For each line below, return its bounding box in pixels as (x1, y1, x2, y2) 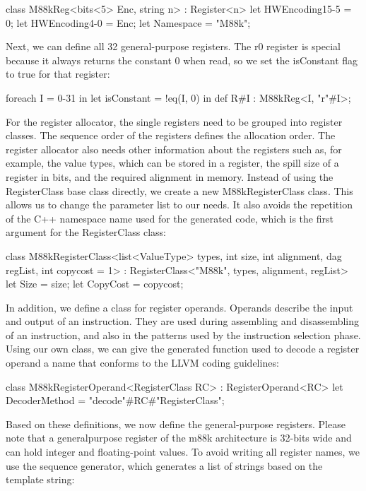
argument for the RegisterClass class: (6, 225, 166, 239)
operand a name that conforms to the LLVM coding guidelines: (6, 355, 279, 370)
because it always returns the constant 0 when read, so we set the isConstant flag (6, 52, 358, 67)
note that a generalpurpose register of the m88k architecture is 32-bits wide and (6, 430, 352, 445)
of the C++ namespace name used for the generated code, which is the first (6, 211, 333, 225)
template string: (6, 472, 75, 487)
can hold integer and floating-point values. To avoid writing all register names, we (6, 444, 360, 459)
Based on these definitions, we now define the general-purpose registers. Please (6, 416, 346, 431)
